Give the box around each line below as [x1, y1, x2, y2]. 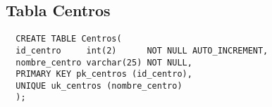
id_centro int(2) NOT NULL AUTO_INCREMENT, [16, 45, 268, 56]
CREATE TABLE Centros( [16, 34, 122, 44]
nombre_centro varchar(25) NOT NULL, [16, 57, 192, 68]
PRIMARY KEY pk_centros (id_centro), [16, 69, 192, 80]
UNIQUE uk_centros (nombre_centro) [16, 80, 183, 91]
